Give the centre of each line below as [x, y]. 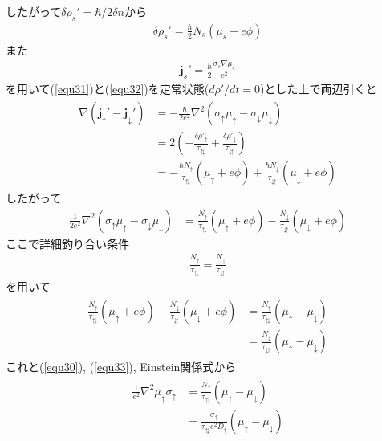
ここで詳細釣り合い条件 [67, 243]
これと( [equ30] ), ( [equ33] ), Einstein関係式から [121, 367]
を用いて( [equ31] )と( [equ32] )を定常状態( [108, 88]
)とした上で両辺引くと [319, 88]
